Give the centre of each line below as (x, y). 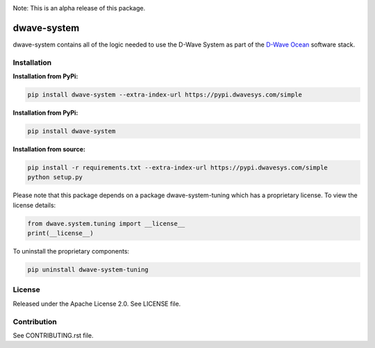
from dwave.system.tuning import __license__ (106, 223)
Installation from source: (49, 149)
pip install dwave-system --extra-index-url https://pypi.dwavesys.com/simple (165, 95)
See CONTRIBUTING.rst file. (53, 335)
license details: (34, 205)
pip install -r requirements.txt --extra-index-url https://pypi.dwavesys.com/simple (177, 167)
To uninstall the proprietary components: (71, 251)
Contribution (35, 322)
